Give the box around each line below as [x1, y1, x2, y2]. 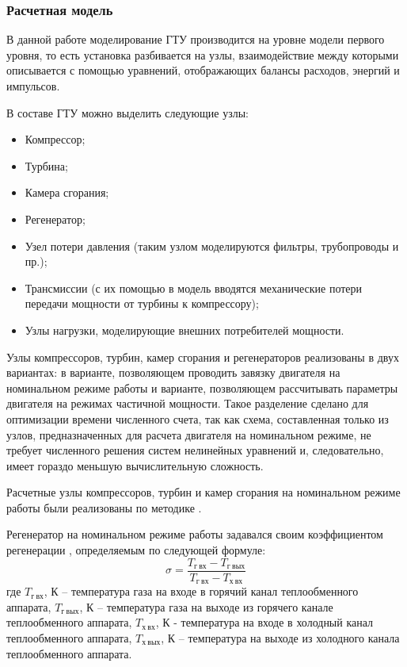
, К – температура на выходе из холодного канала [161, 629, 400, 646]
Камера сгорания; [25, 184, 109, 201]
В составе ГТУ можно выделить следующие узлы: [6, 104, 249, 121]
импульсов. [6, 78, 60, 94]
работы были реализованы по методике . [6, 499, 202, 516]
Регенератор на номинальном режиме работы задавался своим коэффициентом [6, 526, 383, 542]
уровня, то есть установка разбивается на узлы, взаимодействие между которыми [6, 46, 399, 63]
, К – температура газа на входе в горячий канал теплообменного [44, 583, 359, 600]
